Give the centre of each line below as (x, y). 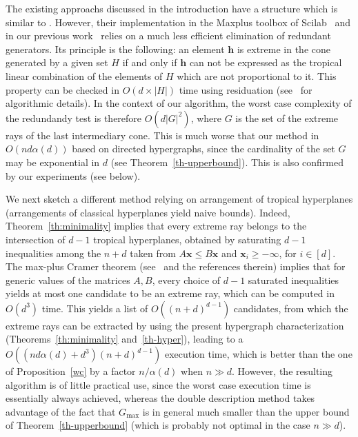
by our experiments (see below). (73, 175)
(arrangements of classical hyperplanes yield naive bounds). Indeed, (148, 212)
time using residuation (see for (246, 89)
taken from (153, 253)
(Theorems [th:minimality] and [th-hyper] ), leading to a (125, 339)
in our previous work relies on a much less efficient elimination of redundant (168, 35)
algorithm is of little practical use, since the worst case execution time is (158, 384)
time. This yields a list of (95, 308)
